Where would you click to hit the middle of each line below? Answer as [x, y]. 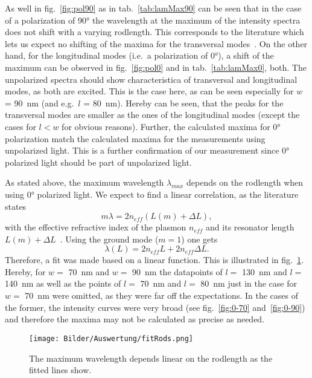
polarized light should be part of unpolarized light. [98, 162]
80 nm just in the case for [249, 283]
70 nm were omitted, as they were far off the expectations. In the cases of [161, 295]
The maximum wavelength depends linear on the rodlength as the [151, 358]
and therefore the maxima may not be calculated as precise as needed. [135, 319]
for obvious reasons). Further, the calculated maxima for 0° [171, 126]
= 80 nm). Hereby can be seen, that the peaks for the [183, 103]
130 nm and [265, 271]
